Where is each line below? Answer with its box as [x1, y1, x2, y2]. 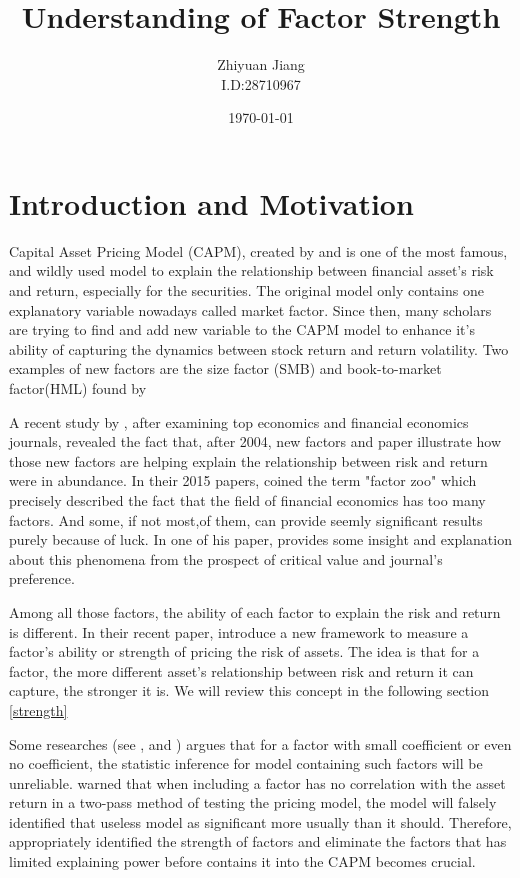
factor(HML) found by [9, 378, 147, 398]
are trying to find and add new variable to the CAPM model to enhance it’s [9, 319, 475, 340]
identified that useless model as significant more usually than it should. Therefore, [9, 811, 512, 832]
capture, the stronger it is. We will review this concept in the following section [9, 680, 489, 701]
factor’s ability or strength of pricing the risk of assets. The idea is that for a [9, 641, 480, 662]
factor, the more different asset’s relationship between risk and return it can [9, 660, 474, 681]
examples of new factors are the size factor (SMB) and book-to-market [9, 358, 442, 379]
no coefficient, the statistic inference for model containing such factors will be [9, 753, 483, 774]
